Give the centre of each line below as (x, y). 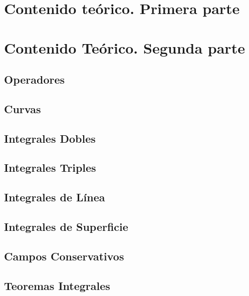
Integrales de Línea (55, 197)
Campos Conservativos (64, 256)
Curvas (23, 108)
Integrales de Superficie (66, 227)
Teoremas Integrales (57, 285)
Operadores (35, 79)
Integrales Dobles (50, 138)
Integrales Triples (50, 168)
